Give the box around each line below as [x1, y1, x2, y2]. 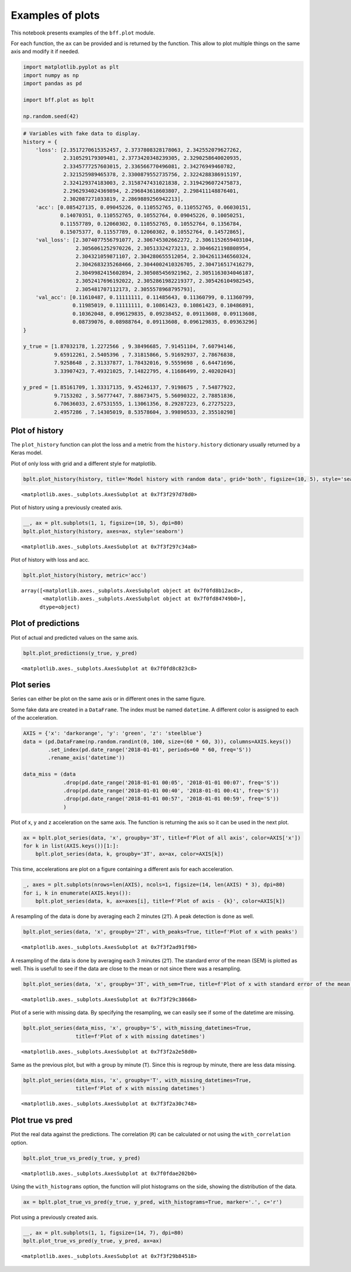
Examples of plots [11, 9, 100, 22]
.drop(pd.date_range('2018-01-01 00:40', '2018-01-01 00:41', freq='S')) [63, 787, 280, 794]
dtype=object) [39, 603, 80, 610]
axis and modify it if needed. [11, 48, 80, 55]
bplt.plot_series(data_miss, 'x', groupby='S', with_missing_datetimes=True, [23, 1025, 252, 1032]
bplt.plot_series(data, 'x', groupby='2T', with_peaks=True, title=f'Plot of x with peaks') [23, 929, 298, 936]
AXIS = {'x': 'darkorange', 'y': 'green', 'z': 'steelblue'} [23, 730, 202, 737]
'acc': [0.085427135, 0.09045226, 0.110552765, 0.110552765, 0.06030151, [35, 204, 252, 211]
